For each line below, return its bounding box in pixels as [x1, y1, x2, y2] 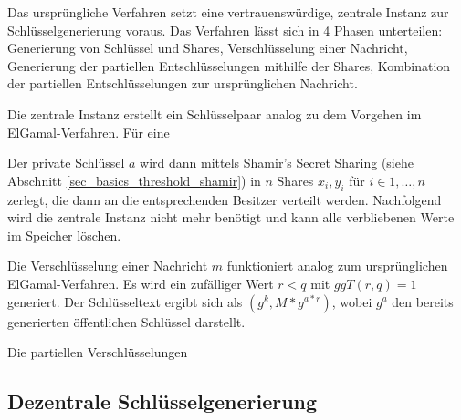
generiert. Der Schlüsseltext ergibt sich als [7, 292, 243, 311]
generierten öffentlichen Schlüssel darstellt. [7, 312, 246, 331]
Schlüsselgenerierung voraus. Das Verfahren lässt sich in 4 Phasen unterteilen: [7, 20, 443, 39]
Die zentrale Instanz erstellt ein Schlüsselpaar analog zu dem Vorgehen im [7, 104, 422, 123]
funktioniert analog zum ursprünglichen [226, 256, 448, 275]
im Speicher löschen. [7, 225, 121, 244]
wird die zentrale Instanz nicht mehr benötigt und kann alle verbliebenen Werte [7, 208, 455, 227]
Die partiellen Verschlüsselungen [7, 343, 188, 362]
